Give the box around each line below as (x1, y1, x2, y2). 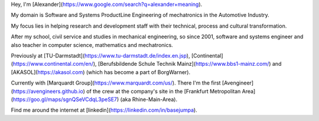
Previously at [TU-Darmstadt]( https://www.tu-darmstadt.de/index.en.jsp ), (11, 52, 190, 59)
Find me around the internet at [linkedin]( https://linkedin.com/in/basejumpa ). (11, 106, 197, 114)
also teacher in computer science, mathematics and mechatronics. (11, 41, 174, 48)
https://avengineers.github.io (12, 88, 83, 95)
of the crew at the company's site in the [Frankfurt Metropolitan (86, 88, 241, 95)
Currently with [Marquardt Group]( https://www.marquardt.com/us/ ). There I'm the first (11, 79, 221, 86)
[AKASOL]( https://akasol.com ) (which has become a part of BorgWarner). (11, 68, 191, 76)
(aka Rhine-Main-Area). (120, 96, 177, 103)
